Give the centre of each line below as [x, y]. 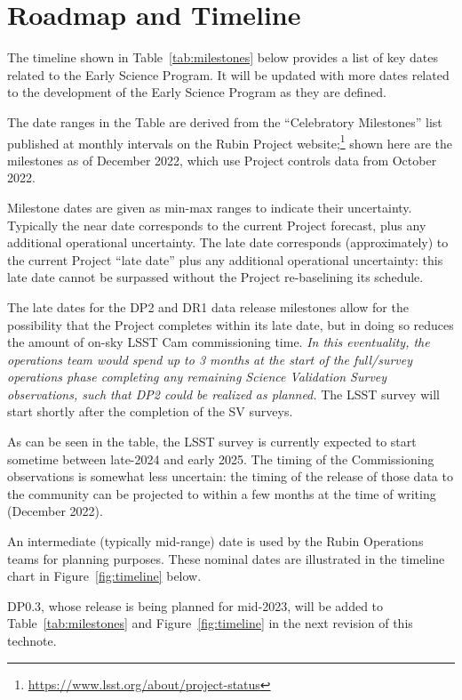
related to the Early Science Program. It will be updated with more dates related [228, 74]
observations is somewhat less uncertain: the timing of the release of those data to [230, 476]
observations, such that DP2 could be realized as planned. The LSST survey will [223, 394]
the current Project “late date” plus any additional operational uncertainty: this [225, 259]
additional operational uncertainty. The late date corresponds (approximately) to [228, 242]
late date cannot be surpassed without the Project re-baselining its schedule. [215, 277]
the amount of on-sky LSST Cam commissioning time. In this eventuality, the [219, 342]
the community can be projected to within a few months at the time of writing [222, 493]
